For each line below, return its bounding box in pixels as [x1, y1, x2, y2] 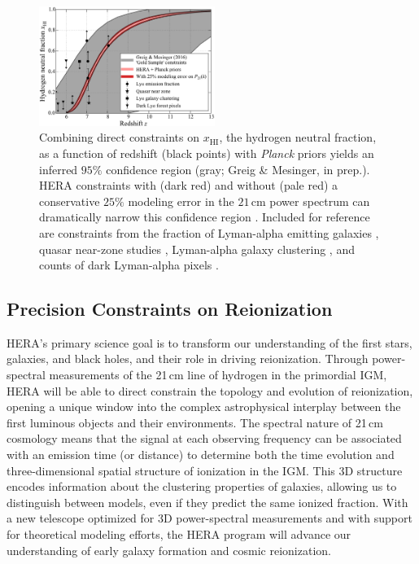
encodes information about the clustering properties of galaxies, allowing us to [7, 478, 397, 495]
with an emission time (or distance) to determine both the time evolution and [7, 446, 395, 463]
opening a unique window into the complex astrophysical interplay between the [7, 398, 401, 415]
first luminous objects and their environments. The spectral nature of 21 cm [7, 413, 383, 431]
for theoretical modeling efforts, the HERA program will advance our [7, 526, 351, 543]
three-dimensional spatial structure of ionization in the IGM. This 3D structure [7, 461, 403, 479]
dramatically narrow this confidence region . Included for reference [39, 208, 370, 225]
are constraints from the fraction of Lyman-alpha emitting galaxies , [39, 224, 379, 241]
